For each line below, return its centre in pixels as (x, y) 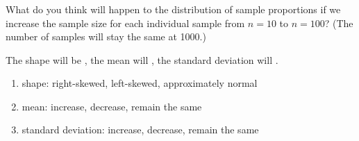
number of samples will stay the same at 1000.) (106, 36)
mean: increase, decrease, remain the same (112, 106)
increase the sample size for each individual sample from (125, 23)
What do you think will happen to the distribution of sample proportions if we (173, 9)
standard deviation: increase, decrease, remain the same (140, 130)
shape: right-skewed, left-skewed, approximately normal (140, 83)
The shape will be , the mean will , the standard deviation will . (142, 59)
